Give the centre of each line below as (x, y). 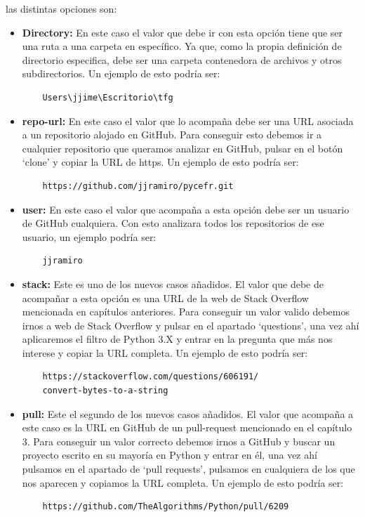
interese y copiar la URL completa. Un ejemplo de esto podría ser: (165, 352)
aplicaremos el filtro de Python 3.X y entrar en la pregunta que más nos (177, 339)
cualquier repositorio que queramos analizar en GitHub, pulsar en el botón (182, 148)
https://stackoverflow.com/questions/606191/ (151, 377)
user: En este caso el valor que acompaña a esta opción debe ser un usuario (186, 209)
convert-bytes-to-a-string (105, 391)
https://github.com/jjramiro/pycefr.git (138, 186)
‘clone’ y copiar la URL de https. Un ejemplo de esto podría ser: (160, 162)
